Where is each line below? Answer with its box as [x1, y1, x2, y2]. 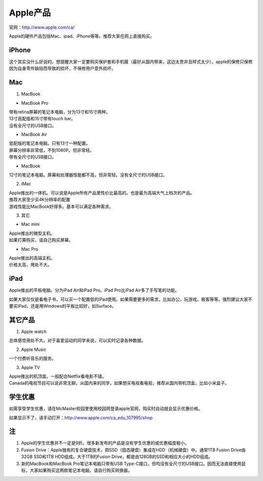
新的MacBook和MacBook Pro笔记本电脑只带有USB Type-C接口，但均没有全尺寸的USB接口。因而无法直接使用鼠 [21, 461, 246, 466]
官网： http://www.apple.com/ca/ [9, 24, 75, 30]
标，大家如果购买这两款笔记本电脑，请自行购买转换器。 [21, 467, 132, 473]
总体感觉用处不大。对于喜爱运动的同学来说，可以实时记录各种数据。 [9, 337, 146, 343]
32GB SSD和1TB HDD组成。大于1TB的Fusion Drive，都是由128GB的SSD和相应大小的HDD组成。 [21, 454, 213, 460]
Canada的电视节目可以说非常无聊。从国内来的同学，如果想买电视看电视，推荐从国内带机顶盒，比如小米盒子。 [9, 380, 229, 386]
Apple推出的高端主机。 [9, 255, 56, 260]
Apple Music [21, 346, 46, 352]
